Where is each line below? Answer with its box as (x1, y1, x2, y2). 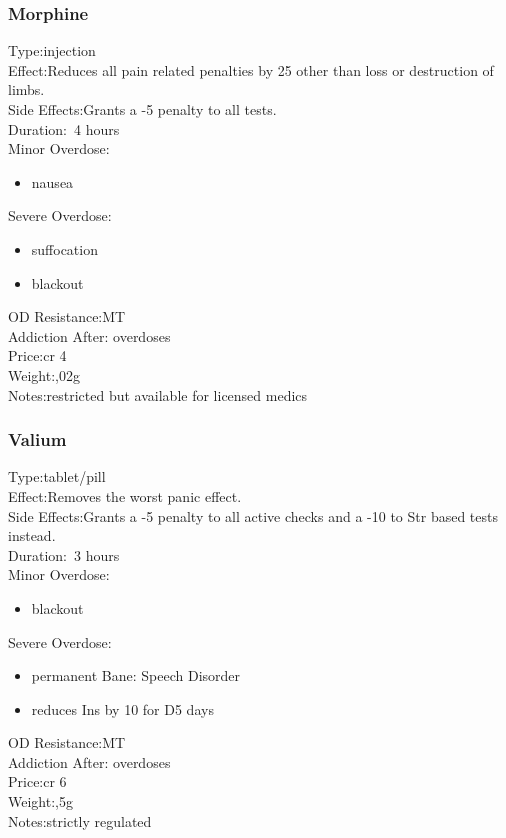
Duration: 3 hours (8, 544, 120, 565)
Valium (8, 427, 67, 452)
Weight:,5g (8, 791, 73, 812)
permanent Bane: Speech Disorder (31, 665, 241, 686)
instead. (8, 525, 56, 546)
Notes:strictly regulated (8, 810, 152, 831)
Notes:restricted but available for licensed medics (8, 384, 308, 405)
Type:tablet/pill (8, 466, 106, 487)
